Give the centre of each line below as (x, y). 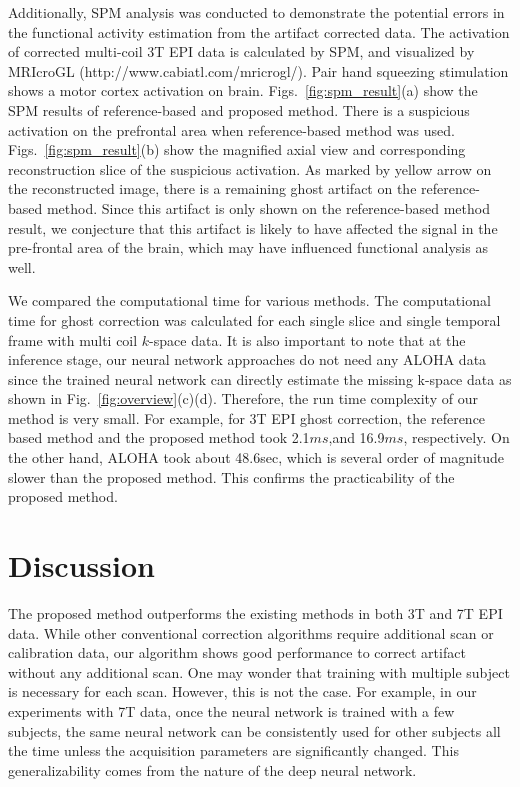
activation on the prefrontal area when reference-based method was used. (231, 129)
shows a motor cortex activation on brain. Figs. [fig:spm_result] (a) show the (243, 90)
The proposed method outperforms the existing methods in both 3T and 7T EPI (255, 612)
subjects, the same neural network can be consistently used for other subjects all (254, 730)
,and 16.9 (356, 437)
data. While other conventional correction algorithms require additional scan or (251, 632)
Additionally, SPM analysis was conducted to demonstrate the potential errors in (256, 12)
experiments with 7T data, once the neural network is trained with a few (231, 710)
